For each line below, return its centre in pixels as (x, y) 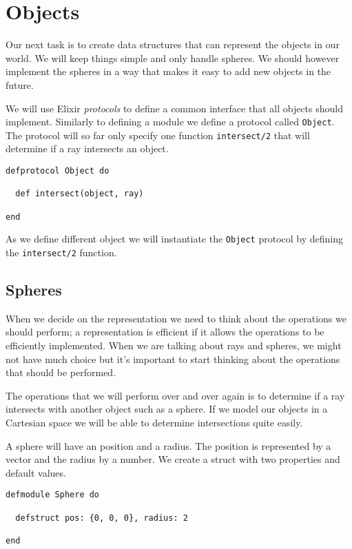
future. (20, 84)
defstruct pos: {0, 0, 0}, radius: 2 (102, 518)
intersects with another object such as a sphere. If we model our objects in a (167, 409)
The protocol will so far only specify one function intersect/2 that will (158, 135)
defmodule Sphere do (53, 495)
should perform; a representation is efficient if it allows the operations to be (165, 332)
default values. (36, 472)
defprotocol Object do (58, 171)
